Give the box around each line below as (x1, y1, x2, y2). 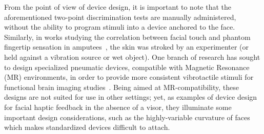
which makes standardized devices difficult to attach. (4, 122, 170, 132)
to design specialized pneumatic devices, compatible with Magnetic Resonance (4, 61, 250, 72)
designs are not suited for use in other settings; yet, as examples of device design (4, 92, 257, 102)
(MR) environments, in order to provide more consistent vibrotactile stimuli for (4, 72, 254, 82)
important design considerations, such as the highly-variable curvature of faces (4, 111, 250, 122)
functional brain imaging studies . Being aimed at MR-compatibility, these (4, 81, 239, 92)
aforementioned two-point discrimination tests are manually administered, (4, 11, 236, 22)
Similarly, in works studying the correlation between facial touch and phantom (4, 31, 251, 42)
